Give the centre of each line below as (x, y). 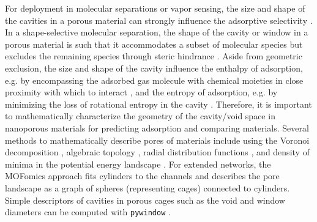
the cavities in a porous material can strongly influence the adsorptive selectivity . (159, 20)
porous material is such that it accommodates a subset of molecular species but (154, 44)
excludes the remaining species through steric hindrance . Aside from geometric (154, 56)
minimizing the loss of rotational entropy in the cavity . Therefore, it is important (158, 104)
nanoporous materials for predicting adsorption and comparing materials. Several (157, 128)
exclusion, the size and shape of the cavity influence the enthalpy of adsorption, (154, 68)
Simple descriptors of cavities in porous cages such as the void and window (145, 200)
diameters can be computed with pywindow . (88, 212)
